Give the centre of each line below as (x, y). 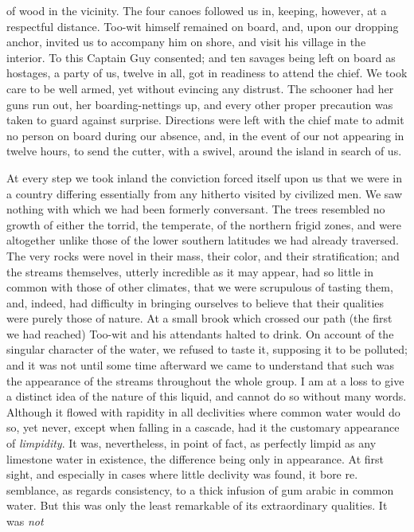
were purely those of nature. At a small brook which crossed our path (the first (199, 318)
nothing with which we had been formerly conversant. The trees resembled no (196, 209)
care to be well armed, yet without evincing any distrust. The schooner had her (200, 88)
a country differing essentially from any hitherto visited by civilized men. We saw (205, 193)
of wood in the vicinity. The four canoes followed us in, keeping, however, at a (197, 10)
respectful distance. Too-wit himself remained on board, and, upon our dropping (203, 26)
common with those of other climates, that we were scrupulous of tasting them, (200, 287)
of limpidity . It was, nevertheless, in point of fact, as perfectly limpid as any (191, 443)
